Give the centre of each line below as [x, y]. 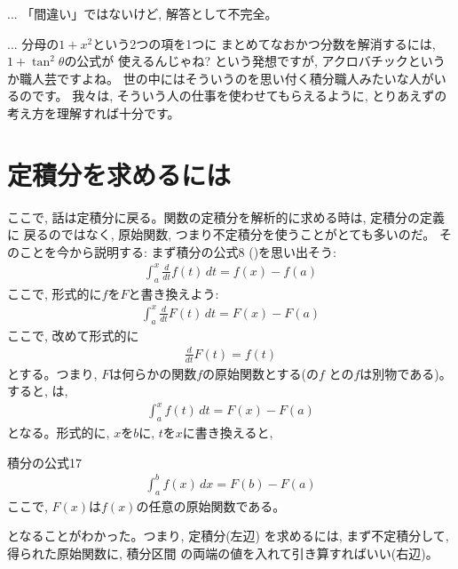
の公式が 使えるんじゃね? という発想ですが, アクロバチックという [255, 61]
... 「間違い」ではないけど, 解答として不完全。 [142, 13]
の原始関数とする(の [261, 373]
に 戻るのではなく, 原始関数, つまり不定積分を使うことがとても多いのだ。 [221, 234]
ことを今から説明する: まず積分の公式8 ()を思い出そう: [178, 251]
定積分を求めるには [119, 174]
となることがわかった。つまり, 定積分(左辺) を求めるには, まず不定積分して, [228, 536]
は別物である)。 [406, 373]
